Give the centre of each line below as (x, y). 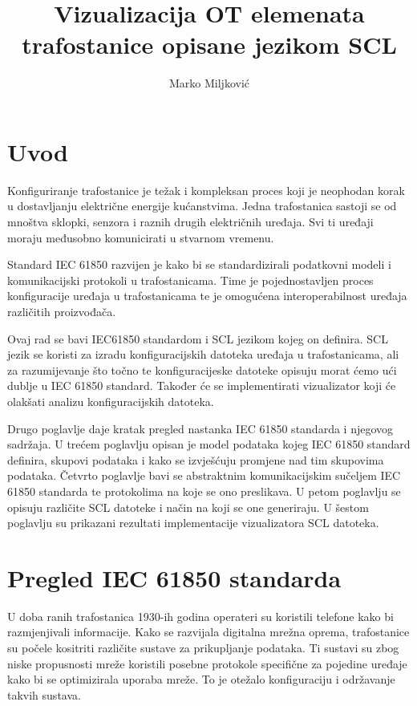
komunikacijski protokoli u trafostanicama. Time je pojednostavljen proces (190, 280)
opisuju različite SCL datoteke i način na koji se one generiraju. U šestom (188, 507)
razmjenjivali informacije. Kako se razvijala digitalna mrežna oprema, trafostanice (208, 632)
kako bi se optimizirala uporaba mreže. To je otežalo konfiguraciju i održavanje (201, 679)
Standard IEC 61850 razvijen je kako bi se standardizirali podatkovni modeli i (199, 264)
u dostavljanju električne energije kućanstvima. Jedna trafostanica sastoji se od (202, 206)
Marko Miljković (209, 83)
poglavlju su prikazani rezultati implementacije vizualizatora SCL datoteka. (193, 523)
